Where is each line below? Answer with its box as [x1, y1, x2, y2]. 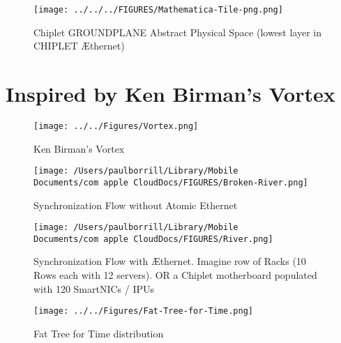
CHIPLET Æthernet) [33, 38, 125, 53]
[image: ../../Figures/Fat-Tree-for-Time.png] [33, 306, 253, 317]
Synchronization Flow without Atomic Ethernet [33, 197, 238, 212]
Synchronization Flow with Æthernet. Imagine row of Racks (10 [33, 254, 306, 268]
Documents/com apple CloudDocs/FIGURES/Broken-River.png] [33, 177, 308, 188]
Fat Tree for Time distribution [33, 326, 164, 340]
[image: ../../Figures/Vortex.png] [33, 121, 199, 131]
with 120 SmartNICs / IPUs [33, 281, 155, 296]
